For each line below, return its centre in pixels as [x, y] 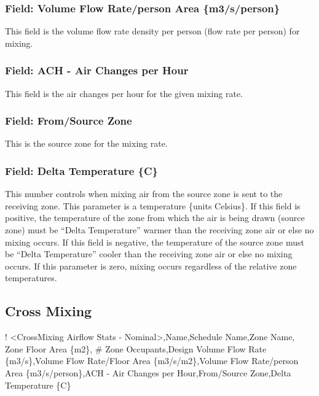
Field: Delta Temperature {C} [81, 170]
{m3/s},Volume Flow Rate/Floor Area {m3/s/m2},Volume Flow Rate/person [152, 361]
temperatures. [31, 278]
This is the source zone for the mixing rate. [86, 143]
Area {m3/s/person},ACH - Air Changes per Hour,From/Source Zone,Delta [148, 372]
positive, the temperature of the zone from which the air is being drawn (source [155, 218]
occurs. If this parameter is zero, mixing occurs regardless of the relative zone [151, 266]
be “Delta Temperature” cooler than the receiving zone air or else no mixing [149, 254]
